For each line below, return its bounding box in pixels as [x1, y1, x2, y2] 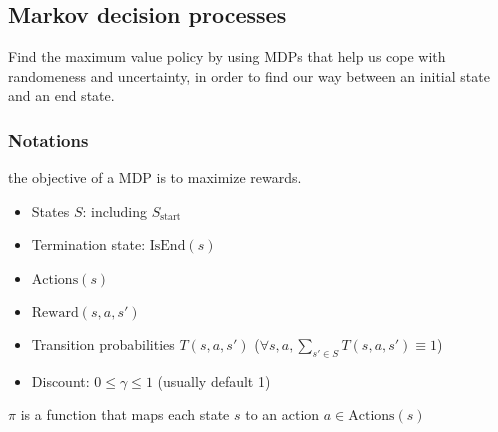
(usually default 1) [157, 370, 271, 391]
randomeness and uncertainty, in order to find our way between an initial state [8, 65, 490, 86]
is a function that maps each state [20, 404, 230, 425]
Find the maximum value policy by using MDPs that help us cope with [8, 46, 446, 67]
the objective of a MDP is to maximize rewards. [8, 167, 302, 188]
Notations [8, 127, 89, 152]
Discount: [31, 370, 90, 391]
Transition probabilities [31, 333, 175, 354]
